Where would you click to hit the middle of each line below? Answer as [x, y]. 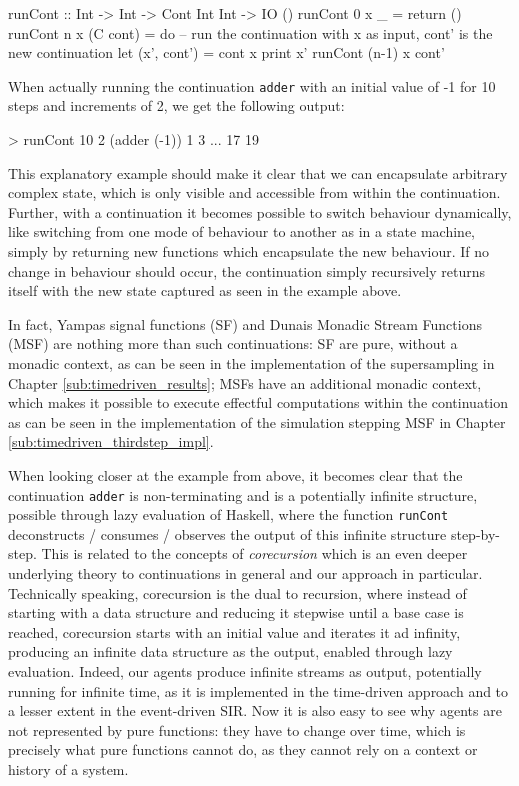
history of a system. [68, 768]
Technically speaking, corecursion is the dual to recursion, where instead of [237, 592]
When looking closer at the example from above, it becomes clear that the [235, 474]
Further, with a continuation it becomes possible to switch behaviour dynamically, [260, 211]
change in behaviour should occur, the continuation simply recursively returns [246, 270]
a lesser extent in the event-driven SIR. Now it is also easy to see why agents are [255, 710]
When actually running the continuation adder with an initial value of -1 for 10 [252, 85]
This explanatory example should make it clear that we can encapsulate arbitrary [258, 172]
